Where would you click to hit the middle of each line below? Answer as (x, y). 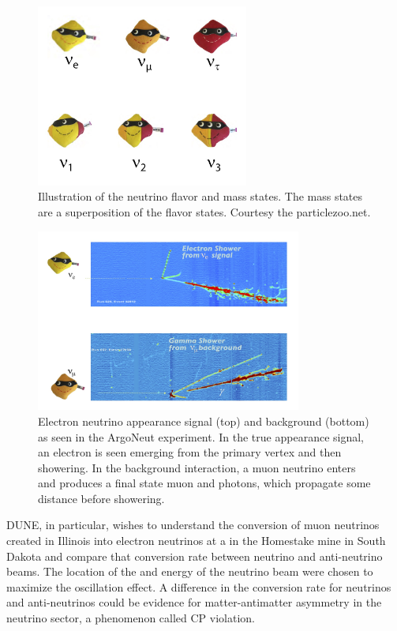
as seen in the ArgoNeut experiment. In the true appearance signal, (201, 436)
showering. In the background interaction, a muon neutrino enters (197, 467)
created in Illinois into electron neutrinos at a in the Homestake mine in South (196, 541)
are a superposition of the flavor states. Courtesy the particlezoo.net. (204, 211)
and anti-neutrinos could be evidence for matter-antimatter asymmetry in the (194, 602)
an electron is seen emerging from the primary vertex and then (190, 452)
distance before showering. (101, 498)
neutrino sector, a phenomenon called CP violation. (131, 618)
